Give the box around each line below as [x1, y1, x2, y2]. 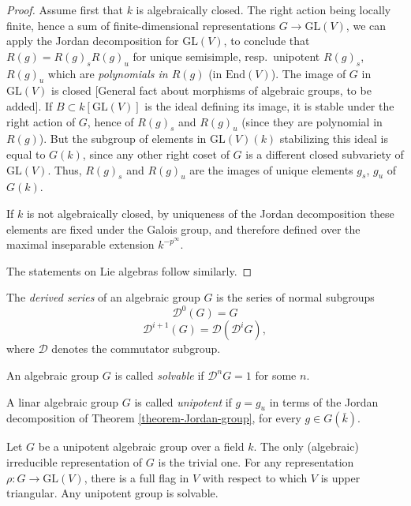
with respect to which [202, 469, 308, 485]
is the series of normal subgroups [216, 289, 375, 305]
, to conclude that [223, 32, 310, 49]
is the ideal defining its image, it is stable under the [144, 97, 394, 114]
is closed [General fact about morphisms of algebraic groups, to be [51, 82, 372, 99]
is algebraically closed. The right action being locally [136, 2, 391, 17]
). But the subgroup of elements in [39, 130, 207, 147]
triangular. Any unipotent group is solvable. [6, 485, 219, 501]
